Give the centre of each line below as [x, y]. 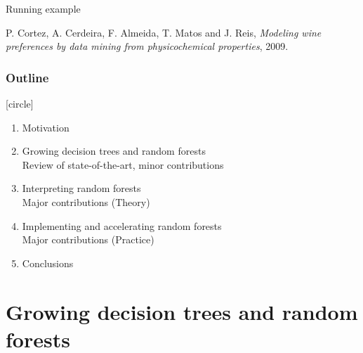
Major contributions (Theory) [86, 201]
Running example [43, 8]
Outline [27, 77]
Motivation [46, 127]
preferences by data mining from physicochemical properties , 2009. [147, 46]
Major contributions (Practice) [88, 239]
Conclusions [48, 263]
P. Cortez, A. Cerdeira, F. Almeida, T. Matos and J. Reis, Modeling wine [164, 32]
